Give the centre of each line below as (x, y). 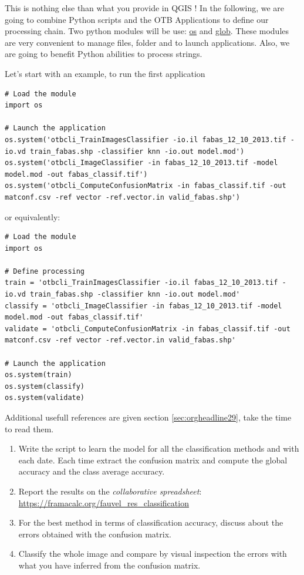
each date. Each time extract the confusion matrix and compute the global (153, 460)
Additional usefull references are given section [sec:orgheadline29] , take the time (148, 417)
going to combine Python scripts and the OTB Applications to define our (137, 19)
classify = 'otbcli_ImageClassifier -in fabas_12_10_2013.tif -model (143, 306)
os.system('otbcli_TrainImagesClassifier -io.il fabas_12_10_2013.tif (146, 139)
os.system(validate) (45, 398)
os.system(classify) (45, 386)
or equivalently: (33, 216)
